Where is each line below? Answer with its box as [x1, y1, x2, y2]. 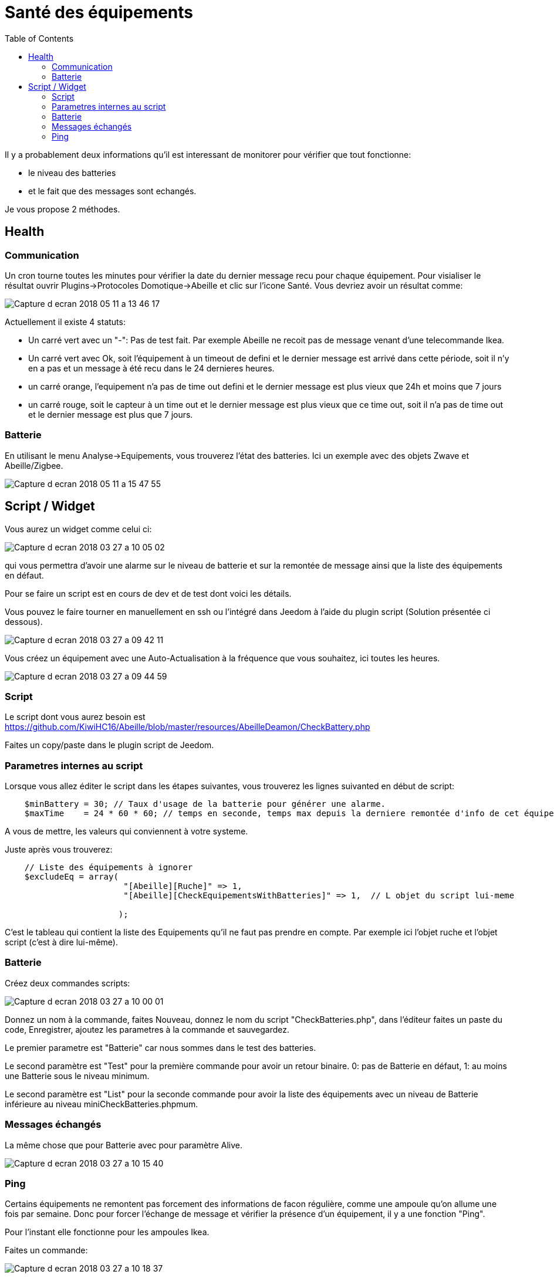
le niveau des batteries [28, 167, 116, 178]
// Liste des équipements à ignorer [24, 863, 193, 873]
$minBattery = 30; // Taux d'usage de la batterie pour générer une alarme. [24, 799, 386, 809]
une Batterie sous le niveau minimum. [5, 1070, 150, 1081]
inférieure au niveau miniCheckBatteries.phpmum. [5, 1098, 198, 1109]
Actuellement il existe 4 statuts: [5, 316, 126, 327]
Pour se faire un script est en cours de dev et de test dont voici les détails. [5, 588, 292, 599]
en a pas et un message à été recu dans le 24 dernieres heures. [28, 363, 275, 373]
